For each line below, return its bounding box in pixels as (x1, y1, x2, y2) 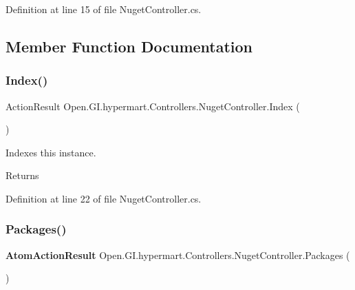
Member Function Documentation (6, 35, 253, 56)
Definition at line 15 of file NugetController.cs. (6, 2, 202, 16)
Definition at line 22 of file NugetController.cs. (6, 191, 202, 205)
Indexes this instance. (6, 145, 96, 159)
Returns (6, 168, 39, 183)
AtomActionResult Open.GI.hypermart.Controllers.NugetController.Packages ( (6, 247, 350, 262)
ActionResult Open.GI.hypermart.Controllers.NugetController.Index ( (6, 99, 300, 113)
